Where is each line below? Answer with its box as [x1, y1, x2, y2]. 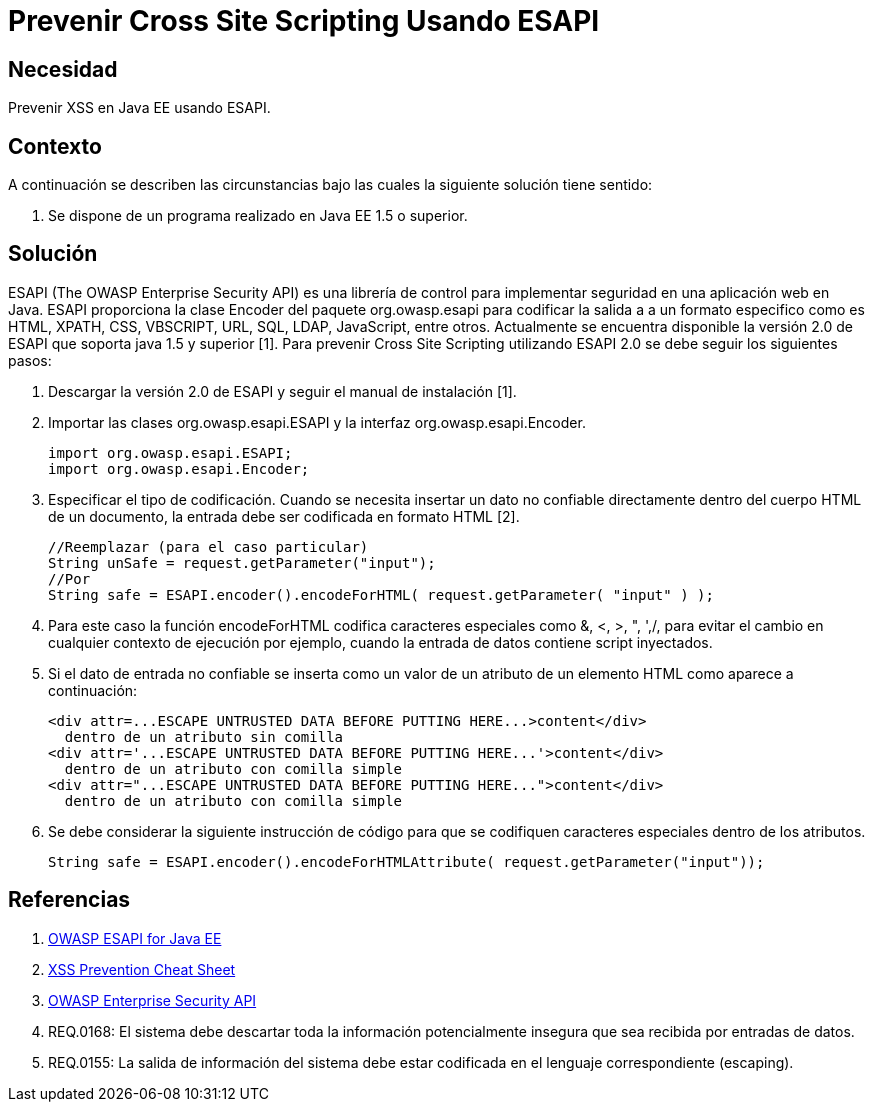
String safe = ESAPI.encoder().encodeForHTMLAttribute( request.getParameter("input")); [48, 853, 765, 870]
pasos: [8, 351, 52, 369]
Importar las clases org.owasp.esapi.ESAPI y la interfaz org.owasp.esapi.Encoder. [48, 413, 586, 431]
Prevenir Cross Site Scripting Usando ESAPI [8, 4, 600, 38]
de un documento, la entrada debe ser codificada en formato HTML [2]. [48, 507, 520, 525]
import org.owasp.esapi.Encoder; [48, 460, 310, 477]
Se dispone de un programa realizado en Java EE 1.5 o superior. [48, 207, 468, 225]
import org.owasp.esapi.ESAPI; [48, 444, 293, 461]
